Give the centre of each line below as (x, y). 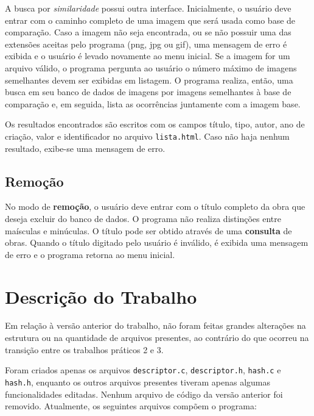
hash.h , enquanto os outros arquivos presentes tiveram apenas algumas (138, 382)
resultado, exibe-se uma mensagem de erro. (85, 148)
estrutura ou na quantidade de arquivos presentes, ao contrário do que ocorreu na (157, 338)
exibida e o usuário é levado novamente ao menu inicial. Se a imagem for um (148, 56)
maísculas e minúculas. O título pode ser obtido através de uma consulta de (148, 230)
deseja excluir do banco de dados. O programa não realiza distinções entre (143, 218)
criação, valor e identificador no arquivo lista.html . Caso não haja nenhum (147, 136)
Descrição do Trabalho (101, 296)
